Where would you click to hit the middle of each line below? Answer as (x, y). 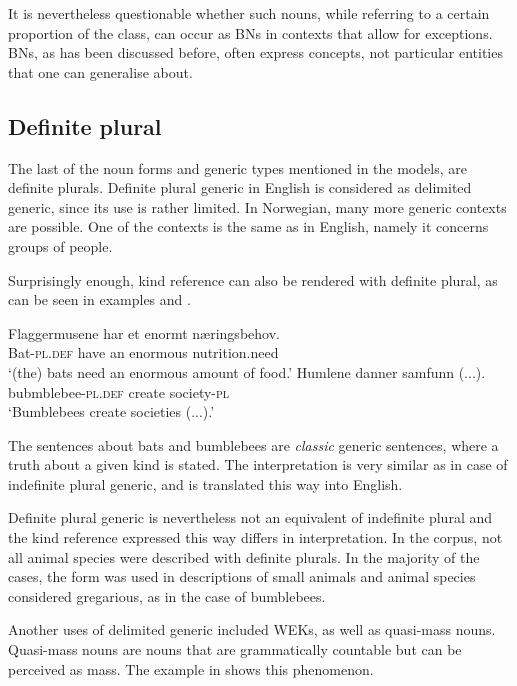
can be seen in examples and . (99, 299)
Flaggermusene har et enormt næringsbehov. (144, 332)
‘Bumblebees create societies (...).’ (111, 411)
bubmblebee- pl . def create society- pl (119, 391)
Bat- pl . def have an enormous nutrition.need (143, 352)
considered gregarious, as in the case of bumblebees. (167, 595)
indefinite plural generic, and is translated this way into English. (205, 483)
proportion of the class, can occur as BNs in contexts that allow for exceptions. (250, 32)
